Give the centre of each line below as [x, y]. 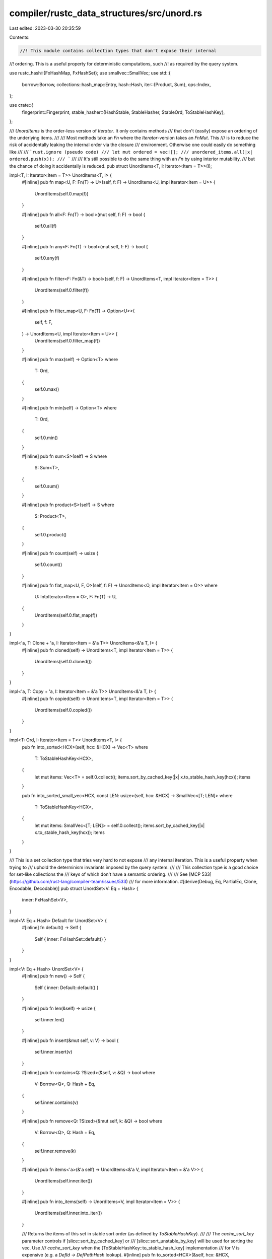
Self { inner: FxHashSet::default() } [70, 939]
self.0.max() [47, 389]
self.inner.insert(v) [53, 1052]
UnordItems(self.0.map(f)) [61, 193]
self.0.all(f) [46, 226]
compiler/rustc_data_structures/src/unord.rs [106, 13]
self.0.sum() [47, 486]
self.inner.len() [49, 1019]
